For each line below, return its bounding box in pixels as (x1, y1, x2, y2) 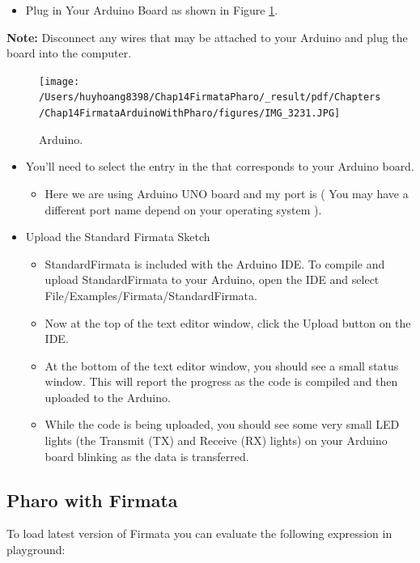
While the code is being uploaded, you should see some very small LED (45, 416, 400, 433)
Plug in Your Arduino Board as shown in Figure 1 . (25, 2, 278, 18)
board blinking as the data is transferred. (45, 447, 249, 464)
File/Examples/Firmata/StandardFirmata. (45, 286, 257, 303)
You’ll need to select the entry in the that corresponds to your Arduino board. (25, 158, 414, 175)
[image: (39, 75, 80, 87)
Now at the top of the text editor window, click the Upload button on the (45, 314, 411, 331)
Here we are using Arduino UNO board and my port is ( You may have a (45, 184, 409, 201)
